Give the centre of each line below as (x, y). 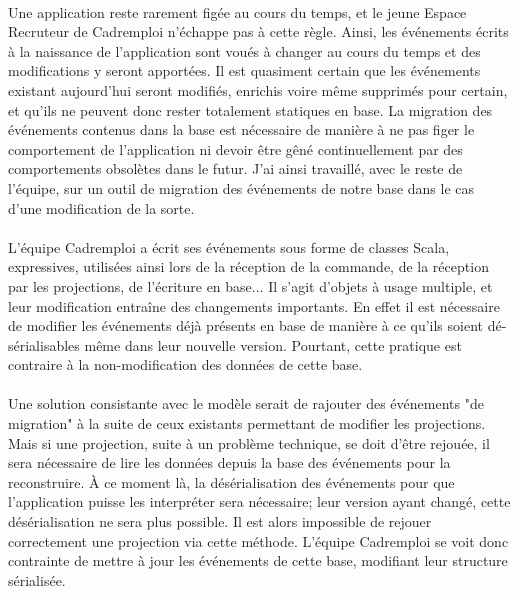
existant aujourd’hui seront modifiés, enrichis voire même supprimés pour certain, (258, 89)
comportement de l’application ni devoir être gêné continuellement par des (235, 148)
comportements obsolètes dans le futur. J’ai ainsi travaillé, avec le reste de (235, 168)
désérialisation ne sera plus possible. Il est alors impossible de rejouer (220, 521)
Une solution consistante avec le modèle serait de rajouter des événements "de (246, 403)
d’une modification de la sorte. (101, 207)
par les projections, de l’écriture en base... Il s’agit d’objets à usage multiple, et (250, 285)
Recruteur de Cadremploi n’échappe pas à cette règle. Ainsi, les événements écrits (258, 31)
